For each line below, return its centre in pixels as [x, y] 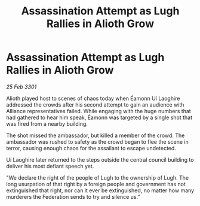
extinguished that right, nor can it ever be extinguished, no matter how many [100, 190]
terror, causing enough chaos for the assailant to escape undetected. [91, 148]
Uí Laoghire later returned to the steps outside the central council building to [100, 159]
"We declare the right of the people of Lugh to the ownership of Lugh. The [98, 177]
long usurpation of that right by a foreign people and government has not [96, 184]
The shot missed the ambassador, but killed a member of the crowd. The [96, 135]
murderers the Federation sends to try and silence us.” [73, 196]
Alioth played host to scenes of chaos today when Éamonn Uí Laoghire [93, 98]
